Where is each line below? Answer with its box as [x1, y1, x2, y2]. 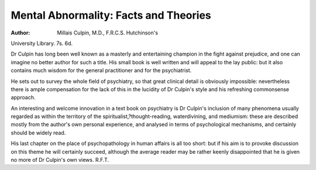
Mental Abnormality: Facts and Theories [11, 9, 211, 22]
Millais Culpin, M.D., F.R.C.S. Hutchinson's [57, 29, 158, 36]
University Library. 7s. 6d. [11, 40, 73, 47]
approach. [11, 94, 36, 101]
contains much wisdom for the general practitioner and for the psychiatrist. [11, 67, 192, 74]
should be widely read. [11, 129, 66, 136]
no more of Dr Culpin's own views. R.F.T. [11, 157, 109, 164]
